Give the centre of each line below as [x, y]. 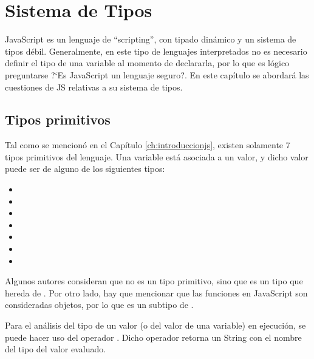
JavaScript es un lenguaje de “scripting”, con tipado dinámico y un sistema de [151, 39]
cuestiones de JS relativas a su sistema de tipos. [94, 87]
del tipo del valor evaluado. [56, 349]
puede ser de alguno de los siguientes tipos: [85, 169]
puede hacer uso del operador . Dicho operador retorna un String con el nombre [153, 337]
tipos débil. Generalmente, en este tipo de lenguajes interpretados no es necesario [156, 51]
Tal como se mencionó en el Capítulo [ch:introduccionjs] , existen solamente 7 [148, 145]
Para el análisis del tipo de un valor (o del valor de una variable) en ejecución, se [155, 325]
